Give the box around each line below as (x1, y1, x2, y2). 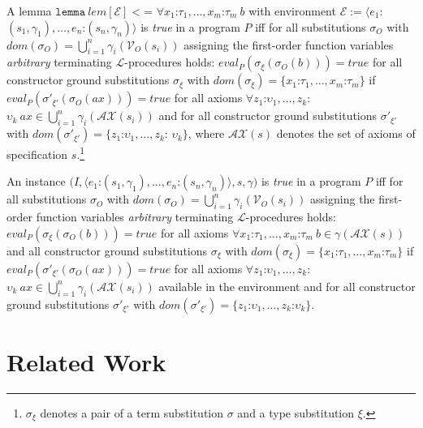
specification (6, 145, 68, 162)
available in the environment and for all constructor (158, 277, 416, 294)
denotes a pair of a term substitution (40, 404, 224, 421)
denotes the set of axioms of (276, 125, 416, 142)
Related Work (6, 345, 166, 378)
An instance (6, 173, 66, 190)
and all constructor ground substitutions (6, 242, 208, 259)
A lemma (6, 2, 52, 19)
